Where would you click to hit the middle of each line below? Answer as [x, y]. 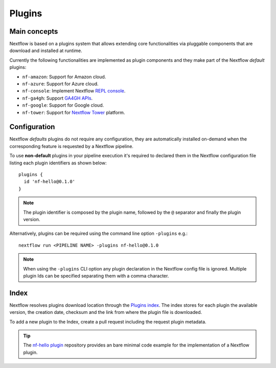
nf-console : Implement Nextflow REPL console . [74, 91]
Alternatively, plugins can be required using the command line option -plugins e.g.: [99, 234]
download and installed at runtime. [46, 51]
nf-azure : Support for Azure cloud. [61, 84]
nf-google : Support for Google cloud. [63, 105]
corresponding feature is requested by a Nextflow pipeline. [72, 146]
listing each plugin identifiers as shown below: [58, 163]
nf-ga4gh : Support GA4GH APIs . [57, 98]
